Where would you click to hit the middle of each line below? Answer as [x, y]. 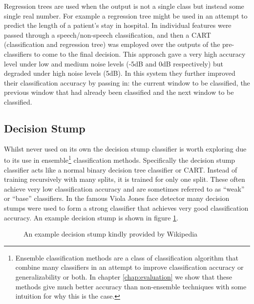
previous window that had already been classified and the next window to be [119, 92]
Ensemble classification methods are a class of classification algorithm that [127, 257]
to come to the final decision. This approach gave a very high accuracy [140, 54]
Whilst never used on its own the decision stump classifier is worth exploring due [125, 148]
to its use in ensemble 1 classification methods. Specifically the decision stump [120, 159]
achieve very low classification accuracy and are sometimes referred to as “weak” [124, 188]
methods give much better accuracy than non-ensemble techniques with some [131, 286]
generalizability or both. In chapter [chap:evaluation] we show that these [124, 276]
